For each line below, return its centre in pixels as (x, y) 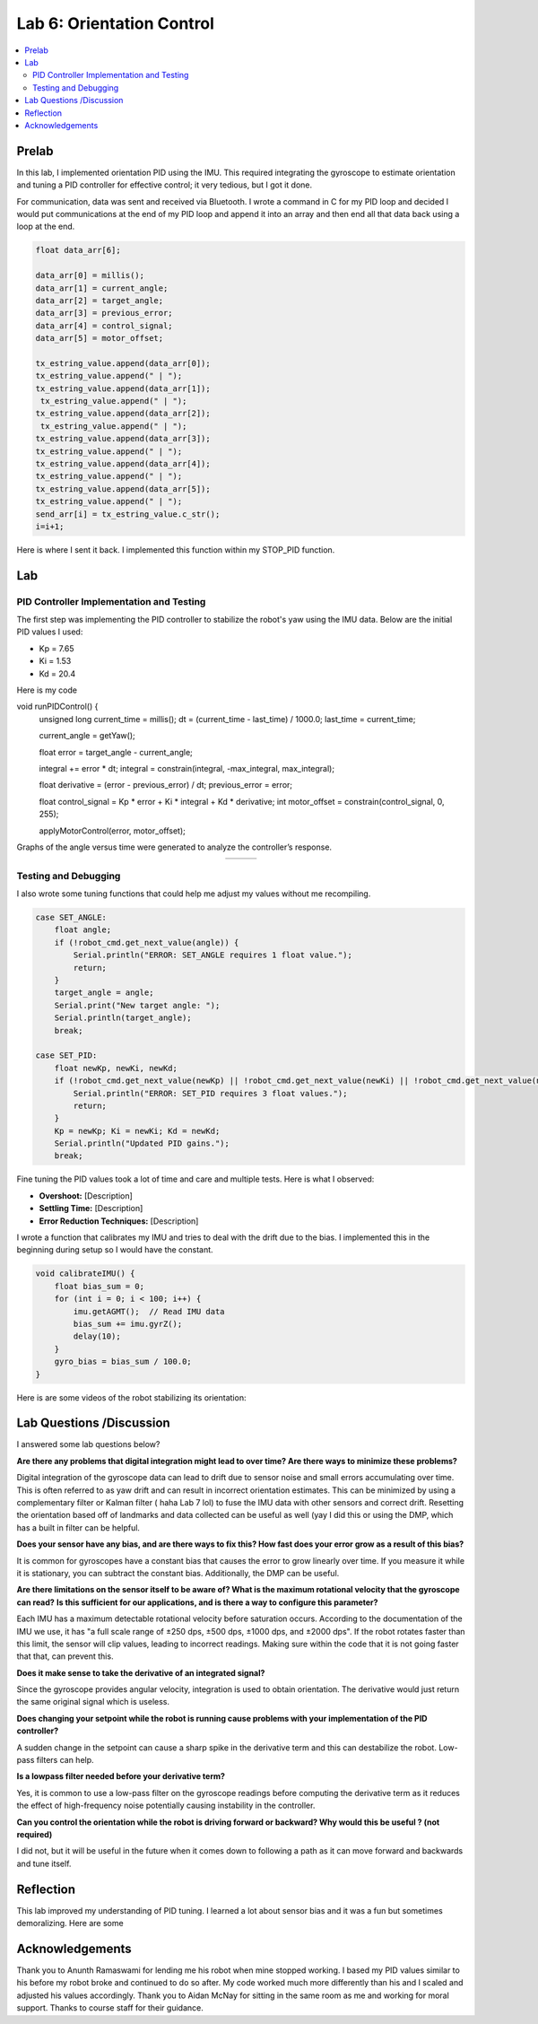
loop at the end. (46, 227)
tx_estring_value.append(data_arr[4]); (123, 463)
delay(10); (97, 1336)
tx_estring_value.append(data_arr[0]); (123, 363)
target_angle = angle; (104, 993)
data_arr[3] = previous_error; (104, 313)
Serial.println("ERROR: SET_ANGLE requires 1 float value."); (213, 955)
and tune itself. (44, 1863)
